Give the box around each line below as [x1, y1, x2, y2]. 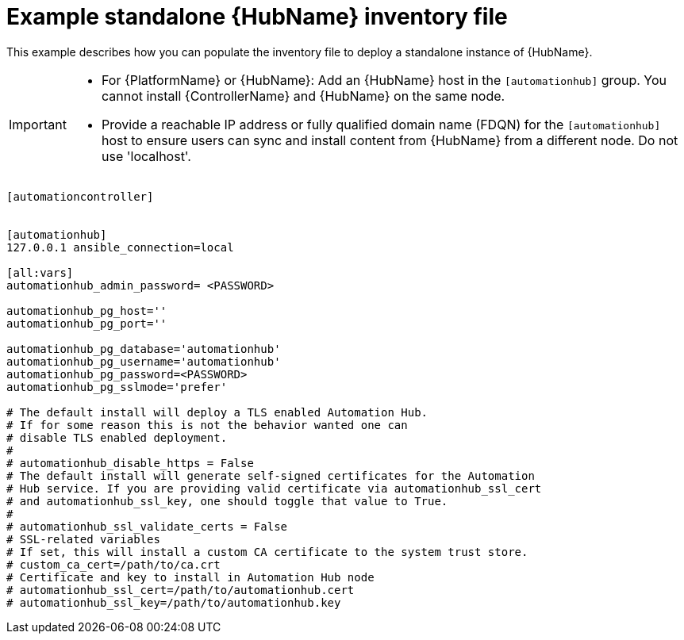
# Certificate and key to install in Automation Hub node [6, 570, 375, 584]
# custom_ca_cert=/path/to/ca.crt [6, 558, 221, 571]
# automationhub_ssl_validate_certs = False [6, 519, 288, 533]
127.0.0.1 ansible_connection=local [6, 240, 234, 254]
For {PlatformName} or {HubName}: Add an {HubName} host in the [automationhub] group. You [101, 71, 667, 88]
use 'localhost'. [101, 148, 191, 164]
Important [9, 116, 67, 132]
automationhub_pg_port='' [6, 316, 167, 330]
